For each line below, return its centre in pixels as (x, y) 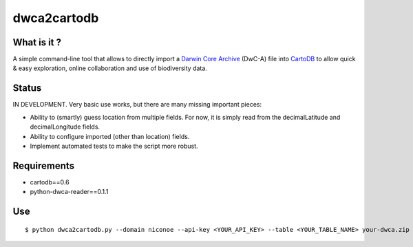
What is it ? (37, 42)
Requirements (44, 165)
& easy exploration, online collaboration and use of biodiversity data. (110, 68)
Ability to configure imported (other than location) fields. (110, 136)
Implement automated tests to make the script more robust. (114, 146)
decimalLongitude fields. (65, 127)
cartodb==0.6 (50, 182)
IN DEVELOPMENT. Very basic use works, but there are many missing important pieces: (137, 105)
